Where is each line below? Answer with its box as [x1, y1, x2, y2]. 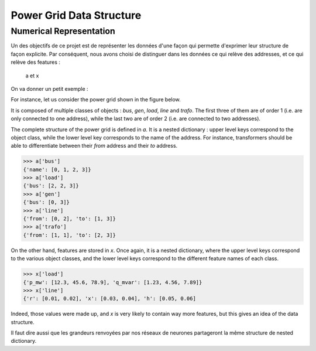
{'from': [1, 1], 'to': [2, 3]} [23, 231, 116, 238]
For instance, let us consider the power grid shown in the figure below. [11, 96, 181, 103]
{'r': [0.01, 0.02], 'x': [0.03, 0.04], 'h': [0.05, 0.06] [23, 295, 196, 302]
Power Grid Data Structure [11, 9, 142, 22]
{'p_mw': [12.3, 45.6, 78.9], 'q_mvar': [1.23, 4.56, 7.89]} [23, 279, 202, 285]
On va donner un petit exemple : [11, 85, 88, 92]
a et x [25, 72, 39, 79]
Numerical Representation [11, 26, 115, 36]
